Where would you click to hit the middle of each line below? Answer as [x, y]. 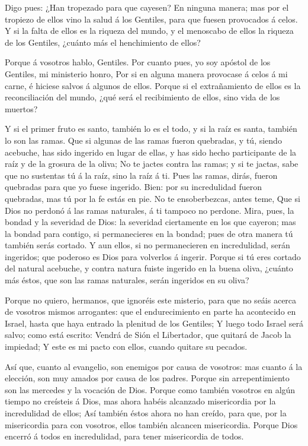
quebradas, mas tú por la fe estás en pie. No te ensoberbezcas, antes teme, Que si [153, 198]
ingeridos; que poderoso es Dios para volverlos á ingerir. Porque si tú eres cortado [153, 256]
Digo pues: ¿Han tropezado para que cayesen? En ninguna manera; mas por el [147, 7]
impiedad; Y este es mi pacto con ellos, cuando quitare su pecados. [126, 347]
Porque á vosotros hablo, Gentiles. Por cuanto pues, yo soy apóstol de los [138, 62]
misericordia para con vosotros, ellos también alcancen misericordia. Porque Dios [151, 424]
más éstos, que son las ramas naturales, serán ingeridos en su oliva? [127, 280]
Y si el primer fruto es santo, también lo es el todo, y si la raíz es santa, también [151, 129]
